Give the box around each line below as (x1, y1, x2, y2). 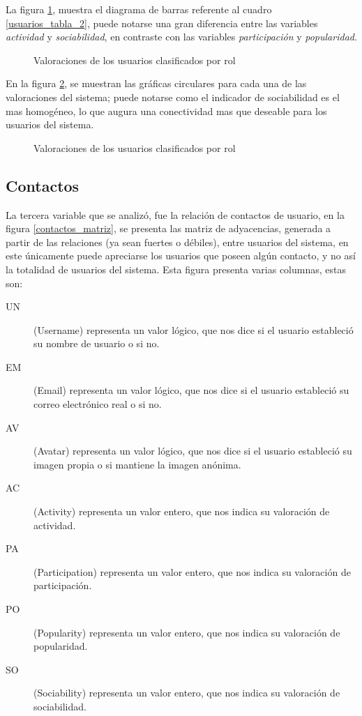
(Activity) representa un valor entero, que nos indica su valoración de (33, 504, 330, 519)
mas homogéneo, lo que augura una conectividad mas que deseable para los (6, 103, 327, 118)
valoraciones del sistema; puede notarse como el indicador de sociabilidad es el (6, 89, 340, 104)
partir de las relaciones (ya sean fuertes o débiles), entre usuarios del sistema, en (6, 234, 349, 249)
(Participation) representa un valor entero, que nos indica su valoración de (33, 564, 351, 579)
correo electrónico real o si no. (33, 397, 162, 411)
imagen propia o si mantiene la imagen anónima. (33, 457, 241, 471)
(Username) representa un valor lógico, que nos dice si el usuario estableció (33, 322, 354, 337)
